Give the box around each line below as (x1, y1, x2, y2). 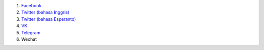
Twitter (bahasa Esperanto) (21, 16, 76, 22)
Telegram (21, 29, 41, 36)
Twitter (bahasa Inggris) (21, 10, 69, 15)
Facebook (21, 3, 42, 8)
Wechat (21, 36, 37, 42)
